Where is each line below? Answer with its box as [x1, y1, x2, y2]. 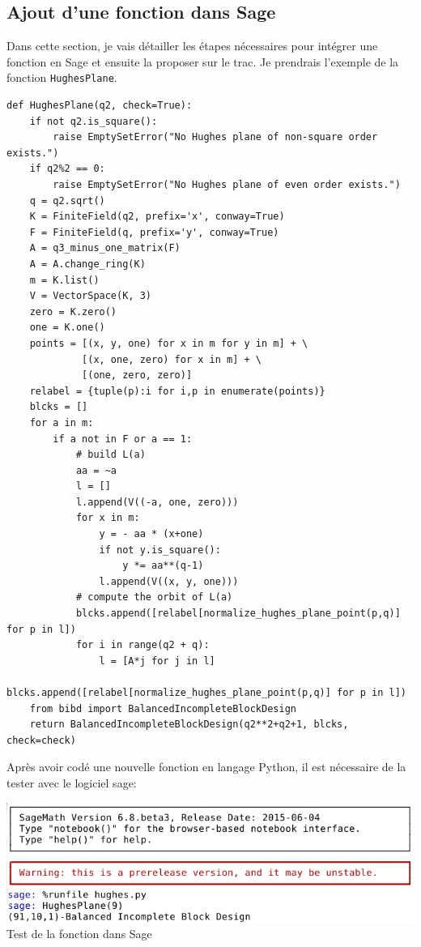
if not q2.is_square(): [29, 115, 158, 127]
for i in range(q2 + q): [75, 639, 210, 651]
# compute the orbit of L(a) [75, 591, 233, 604]
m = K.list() [29, 274, 100, 286]
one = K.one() [29, 322, 105, 334]
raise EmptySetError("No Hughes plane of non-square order [53, 131, 378, 143]
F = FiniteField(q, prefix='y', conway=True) [29, 226, 279, 238]
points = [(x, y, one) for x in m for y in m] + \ [29, 337, 308, 349]
